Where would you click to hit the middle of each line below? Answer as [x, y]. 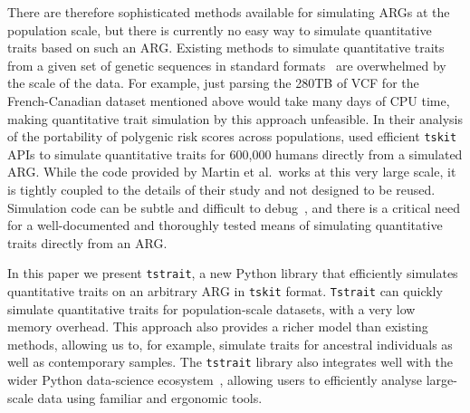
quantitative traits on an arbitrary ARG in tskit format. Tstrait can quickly [225, 291]
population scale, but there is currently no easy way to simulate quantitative [220, 29]
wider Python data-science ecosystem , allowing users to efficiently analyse [215, 380]
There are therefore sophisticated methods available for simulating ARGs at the [229, 12]
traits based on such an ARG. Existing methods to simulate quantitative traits [226, 48]
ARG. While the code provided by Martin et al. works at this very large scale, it [232, 172]
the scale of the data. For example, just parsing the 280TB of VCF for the [213, 83]
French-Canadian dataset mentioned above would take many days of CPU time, [229, 100]
